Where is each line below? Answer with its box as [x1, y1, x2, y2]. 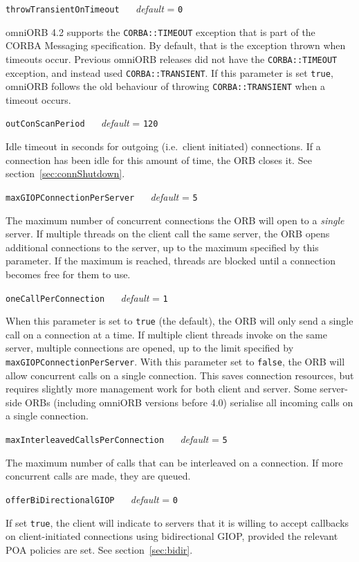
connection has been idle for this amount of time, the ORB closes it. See [6, 152, 312, 167]
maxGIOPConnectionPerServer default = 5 [6, 189, 198, 203]
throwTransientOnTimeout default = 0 [6, 1, 183, 15]
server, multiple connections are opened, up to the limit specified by [6, 341, 294, 355]
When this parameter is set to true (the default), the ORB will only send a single [6, 314, 353, 328]
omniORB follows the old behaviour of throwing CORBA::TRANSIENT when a [6, 79, 326, 93]
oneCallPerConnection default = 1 [6, 290, 168, 305]
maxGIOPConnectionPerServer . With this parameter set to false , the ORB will [6, 354, 345, 369]
